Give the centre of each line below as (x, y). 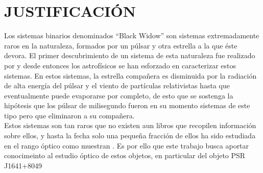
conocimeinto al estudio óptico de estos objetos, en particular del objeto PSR (125, 155)
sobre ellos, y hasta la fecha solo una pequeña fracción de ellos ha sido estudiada (130, 135)
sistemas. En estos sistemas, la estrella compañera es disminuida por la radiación (130, 75)
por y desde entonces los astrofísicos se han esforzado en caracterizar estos (120, 65)
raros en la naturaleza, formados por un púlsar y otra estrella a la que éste (121, 45)
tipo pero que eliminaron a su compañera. (69, 115)
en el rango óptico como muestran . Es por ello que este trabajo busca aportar (127, 145)
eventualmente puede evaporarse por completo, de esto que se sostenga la (119, 95)
